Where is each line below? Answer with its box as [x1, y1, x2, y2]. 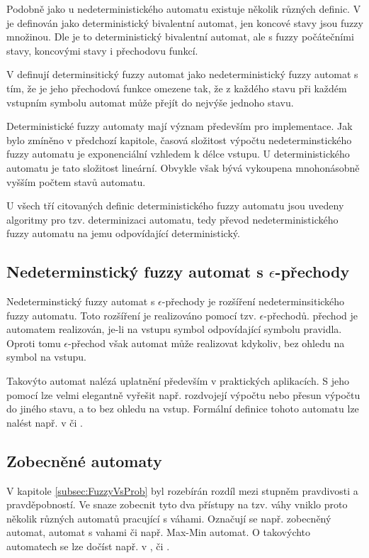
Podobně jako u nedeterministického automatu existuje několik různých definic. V [6, 1, 361, 16]
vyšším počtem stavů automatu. [6, 174, 146, 189]
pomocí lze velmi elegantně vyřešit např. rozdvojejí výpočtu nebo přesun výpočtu [6, 387, 361, 402]
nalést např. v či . [6, 415, 83, 430]
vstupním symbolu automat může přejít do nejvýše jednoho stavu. [6, 94, 294, 109]
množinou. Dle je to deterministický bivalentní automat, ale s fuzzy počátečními [6, 29, 354, 44]
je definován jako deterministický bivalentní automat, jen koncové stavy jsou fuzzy [6, 15, 363, 30]
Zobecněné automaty [6, 449, 162, 471]
